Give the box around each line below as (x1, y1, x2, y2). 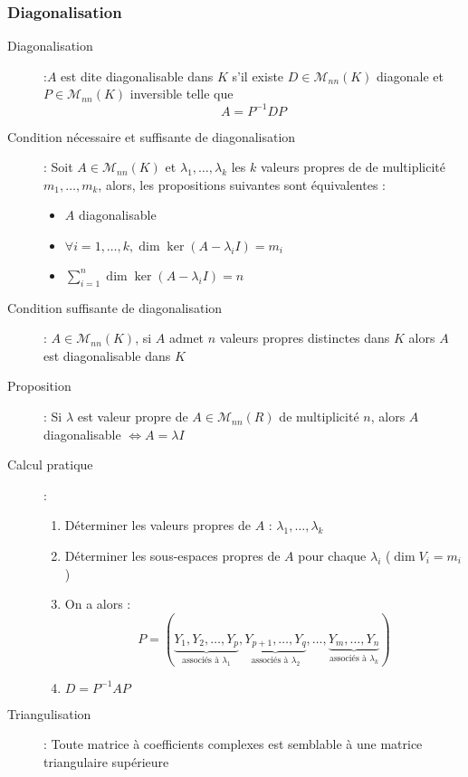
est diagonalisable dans (43, 346, 171, 365)
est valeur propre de (77, 407, 188, 426)
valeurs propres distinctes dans (219, 328, 390, 347)
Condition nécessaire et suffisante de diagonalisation (7, 127, 296, 146)
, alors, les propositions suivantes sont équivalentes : (98, 175, 386, 194)
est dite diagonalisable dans (61, 66, 214, 85)
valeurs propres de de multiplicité (260, 157, 446, 176)
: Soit (43, 157, 73, 176)
